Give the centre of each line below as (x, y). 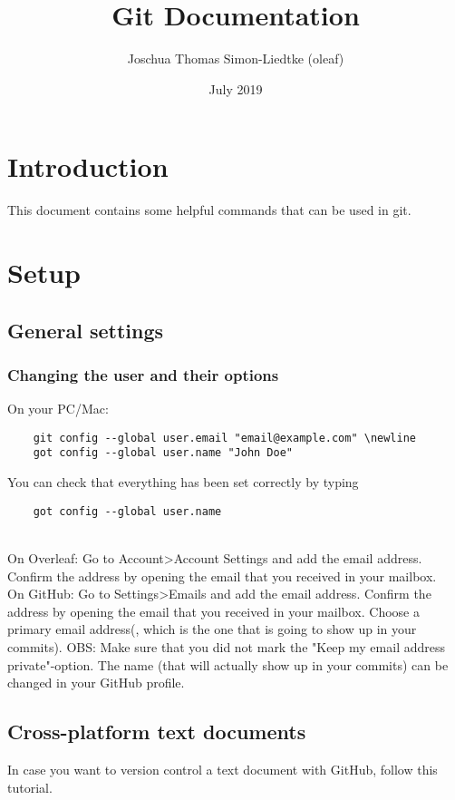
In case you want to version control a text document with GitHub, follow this (223, 769)
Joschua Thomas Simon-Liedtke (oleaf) (236, 59)
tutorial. (30, 787)
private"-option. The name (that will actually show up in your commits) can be (228, 664)
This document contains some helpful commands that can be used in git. (209, 210)
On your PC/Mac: (58, 409)
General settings (86, 330)
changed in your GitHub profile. (96, 683)
